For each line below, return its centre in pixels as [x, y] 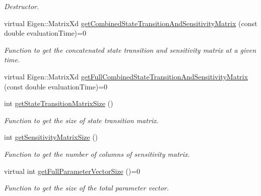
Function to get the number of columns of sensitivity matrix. [97, 154]
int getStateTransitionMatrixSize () [59, 103]
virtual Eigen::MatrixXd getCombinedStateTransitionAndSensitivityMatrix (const [131, 23]
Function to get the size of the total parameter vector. [87, 188]
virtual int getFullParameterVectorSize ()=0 [72, 171]
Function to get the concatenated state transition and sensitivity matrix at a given [130, 50]
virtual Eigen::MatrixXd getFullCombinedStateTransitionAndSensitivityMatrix [126, 76]
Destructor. [22, 6]
